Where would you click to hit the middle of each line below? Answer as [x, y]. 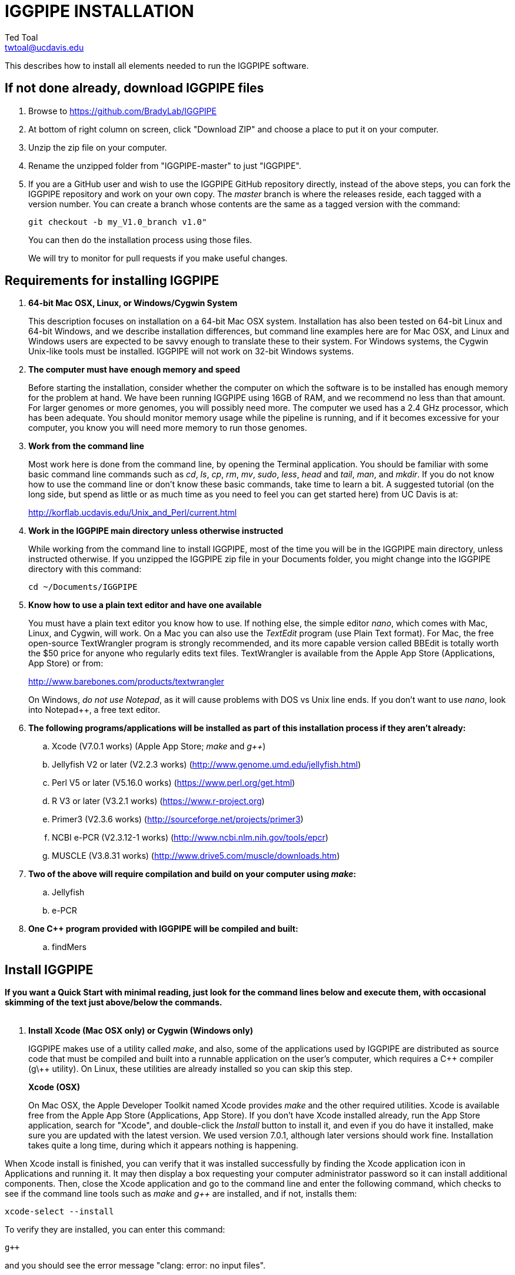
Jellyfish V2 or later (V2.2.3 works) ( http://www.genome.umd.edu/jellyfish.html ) [206, 765]
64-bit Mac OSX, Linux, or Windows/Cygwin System [133, 303]
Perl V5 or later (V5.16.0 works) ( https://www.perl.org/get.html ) [174, 783]
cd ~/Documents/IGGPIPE [83, 587]
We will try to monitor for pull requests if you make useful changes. [158, 258]
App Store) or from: [66, 663]
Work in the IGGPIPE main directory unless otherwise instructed [156, 531]
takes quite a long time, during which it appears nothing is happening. [163, 1145]
